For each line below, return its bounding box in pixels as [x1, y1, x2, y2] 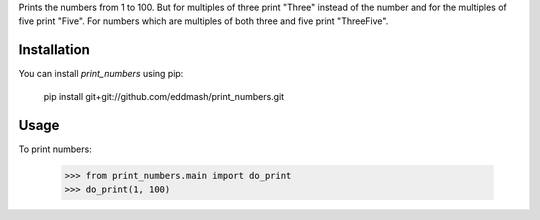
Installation [18, 41, 90, 59]
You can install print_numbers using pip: [18, 68, 184, 80]
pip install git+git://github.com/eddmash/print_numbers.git [43, 90, 285, 102]
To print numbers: [18, 143, 92, 155]
